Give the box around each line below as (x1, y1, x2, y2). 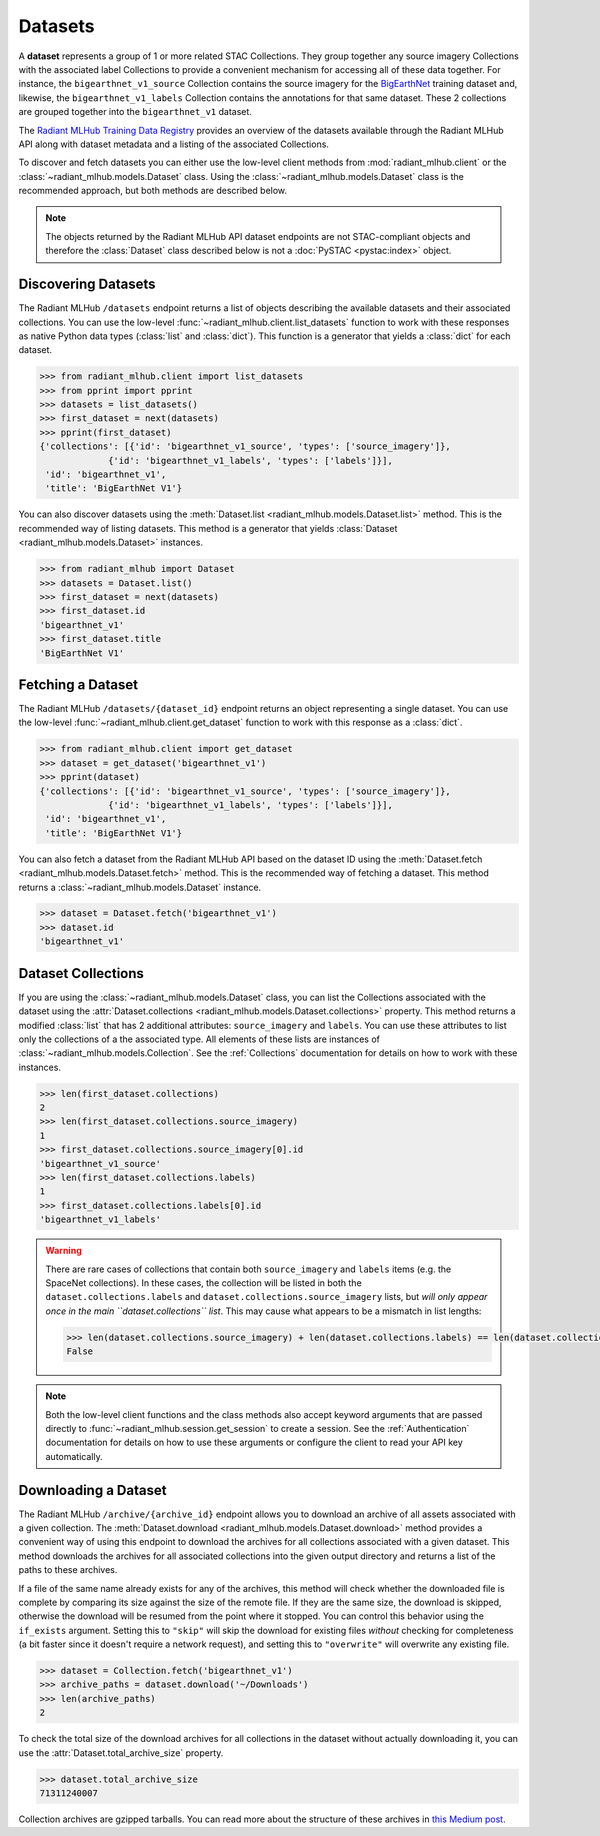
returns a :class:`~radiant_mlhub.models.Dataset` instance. (18, 881, 262, 893)
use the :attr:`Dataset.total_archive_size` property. (18, 1746, 224, 1759)
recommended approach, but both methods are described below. (18, 185, 288, 197)
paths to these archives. (18, 1564, 118, 1576)
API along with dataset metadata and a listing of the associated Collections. (18, 138, 330, 150)
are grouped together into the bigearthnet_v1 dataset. (18, 106, 252, 118)
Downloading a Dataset (18, 1481, 167, 1499)
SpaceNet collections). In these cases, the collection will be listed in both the (45, 1276, 362, 1289)
